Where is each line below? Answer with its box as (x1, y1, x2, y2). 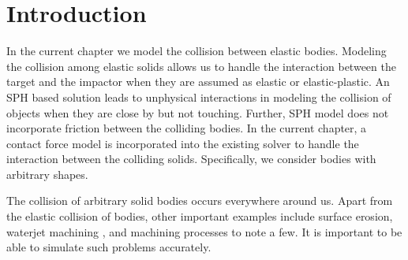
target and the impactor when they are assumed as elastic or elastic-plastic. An (6, 73, 390, 90)
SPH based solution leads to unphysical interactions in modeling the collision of (6, 88, 391, 105)
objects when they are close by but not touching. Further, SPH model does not (6, 104, 389, 121)
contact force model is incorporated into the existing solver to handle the (6, 135, 359, 151)
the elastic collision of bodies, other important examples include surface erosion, (6, 208, 393, 225)
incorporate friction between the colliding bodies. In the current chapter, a (6, 120, 367, 136)
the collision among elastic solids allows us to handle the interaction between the (6, 58, 396, 74)
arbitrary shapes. (6, 165, 88, 182)
